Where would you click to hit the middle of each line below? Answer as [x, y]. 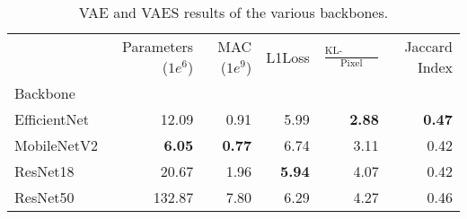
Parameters [158, 46]
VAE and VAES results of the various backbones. [233, 12]
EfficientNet [52, 119]
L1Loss [288, 57]
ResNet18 [44, 171]
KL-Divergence [334, 51]
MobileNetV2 [56, 145]
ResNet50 [44, 197]
